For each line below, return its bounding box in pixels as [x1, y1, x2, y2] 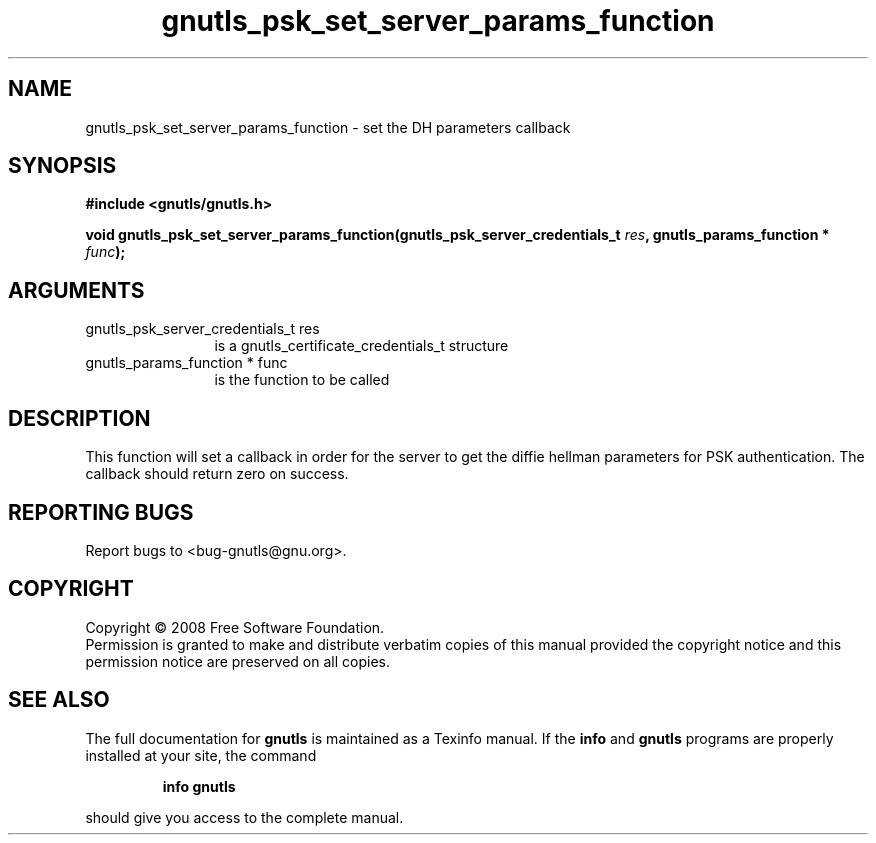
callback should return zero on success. [85, 465, 349, 483]
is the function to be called [214, 371, 390, 389]
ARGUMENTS [8, 277, 145, 303]
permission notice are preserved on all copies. [85, 652, 390, 670]
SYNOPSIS [8, 153, 117, 179]
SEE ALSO [8, 687, 110, 713]
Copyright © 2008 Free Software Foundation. [85, 618, 385, 636]
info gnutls [162, 777, 236, 795]
